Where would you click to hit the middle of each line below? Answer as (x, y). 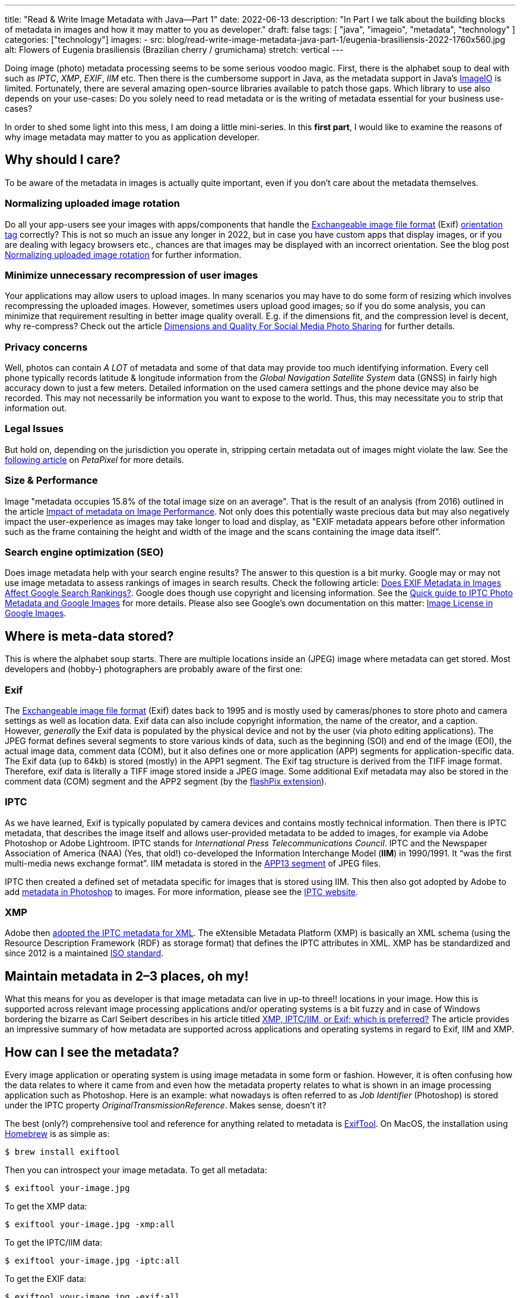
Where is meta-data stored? (89, 636)
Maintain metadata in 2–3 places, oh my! (127, 976)
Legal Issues (34, 429)
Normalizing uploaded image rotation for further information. (123, 254)
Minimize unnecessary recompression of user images (131, 275)
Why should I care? (63, 160)
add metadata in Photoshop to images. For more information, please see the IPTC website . (182, 891)
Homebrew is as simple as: (57, 1134)
